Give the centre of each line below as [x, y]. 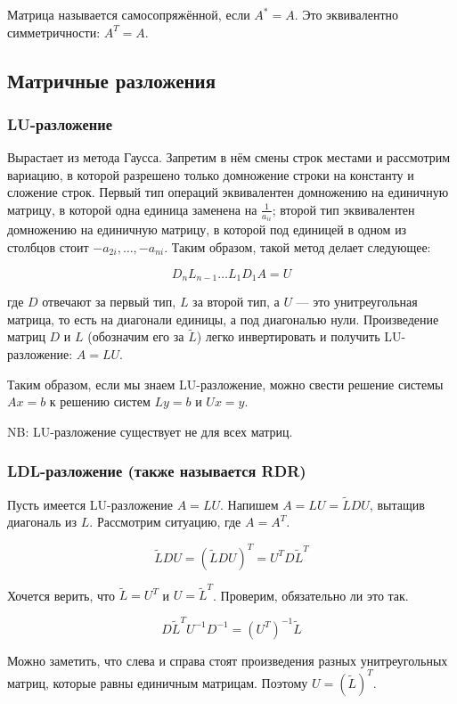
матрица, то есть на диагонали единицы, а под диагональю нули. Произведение [223, 319]
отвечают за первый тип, [109, 302]
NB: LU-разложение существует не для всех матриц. [150, 431]
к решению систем [100, 401]
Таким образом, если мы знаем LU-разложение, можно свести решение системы [225, 384]
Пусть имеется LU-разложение [90, 504]
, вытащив [397, 504]
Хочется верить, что [61, 595]
